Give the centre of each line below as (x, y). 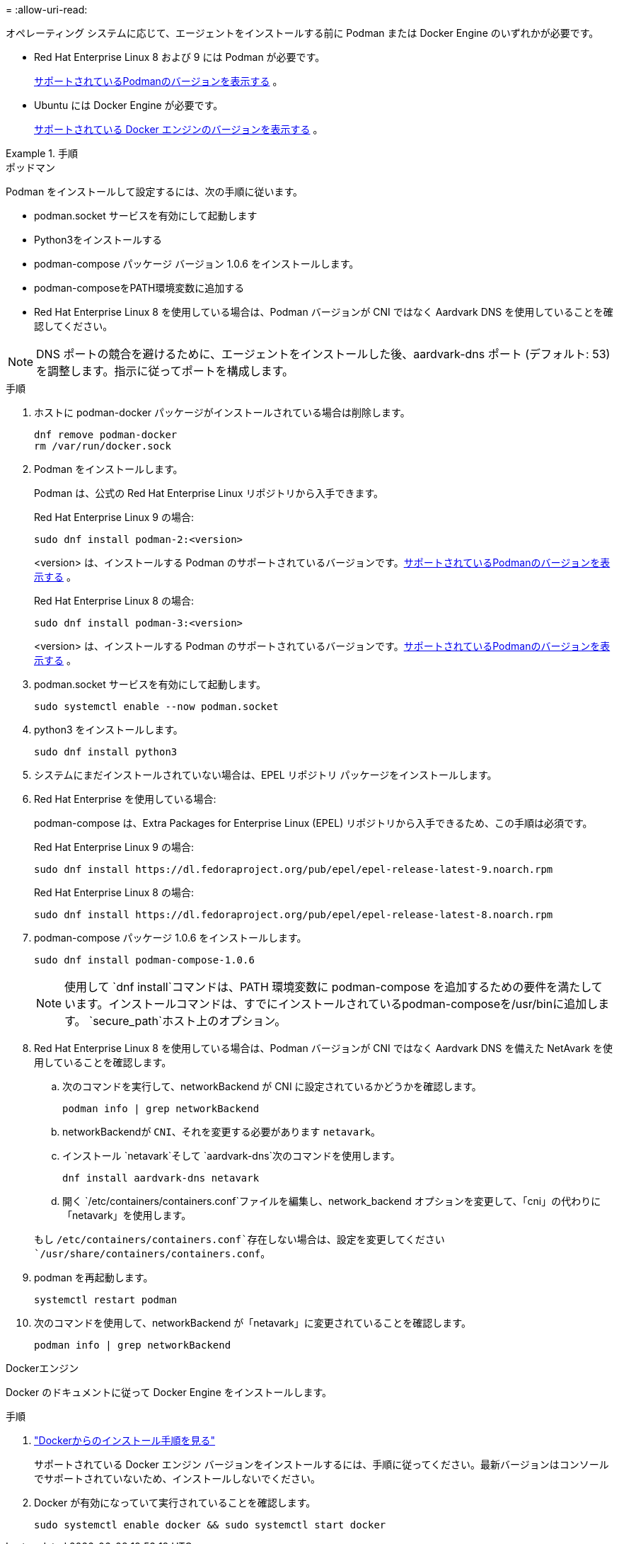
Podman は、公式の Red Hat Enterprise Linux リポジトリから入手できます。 (209, 493)
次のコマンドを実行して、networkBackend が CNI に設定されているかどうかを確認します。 (272, 1086)
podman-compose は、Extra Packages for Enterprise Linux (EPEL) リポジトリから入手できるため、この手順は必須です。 (313, 823)
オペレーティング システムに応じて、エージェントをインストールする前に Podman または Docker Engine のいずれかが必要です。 (302, 33)
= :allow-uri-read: (47, 10)
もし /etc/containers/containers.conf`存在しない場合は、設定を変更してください (239, 1239)
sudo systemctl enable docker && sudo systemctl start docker (210, 1525)
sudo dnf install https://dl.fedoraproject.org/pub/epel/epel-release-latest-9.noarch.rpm (294, 869)
